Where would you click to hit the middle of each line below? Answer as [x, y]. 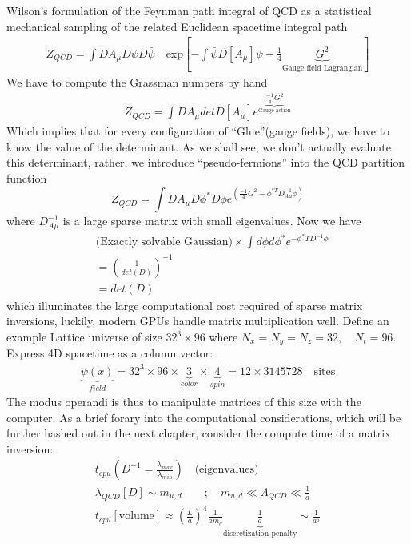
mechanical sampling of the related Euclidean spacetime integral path [177, 26]
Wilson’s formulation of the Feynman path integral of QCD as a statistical [189, 10]
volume [136, 516]
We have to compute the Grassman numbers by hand [137, 82]
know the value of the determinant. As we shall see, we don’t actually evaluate [199, 146]
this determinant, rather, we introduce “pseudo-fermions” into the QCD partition [206, 162]
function [27, 178]
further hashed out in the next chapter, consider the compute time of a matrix [199, 433]
